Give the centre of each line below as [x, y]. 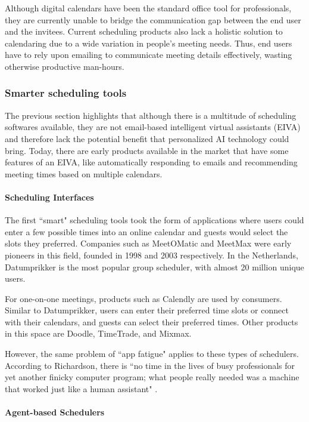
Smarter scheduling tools [66, 93]
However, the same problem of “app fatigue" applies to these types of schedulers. [152, 354]
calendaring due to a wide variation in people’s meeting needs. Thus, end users [149, 43]
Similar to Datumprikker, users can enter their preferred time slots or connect [147, 310]
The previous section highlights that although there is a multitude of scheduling [151, 115]
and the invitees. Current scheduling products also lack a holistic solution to [144, 31]
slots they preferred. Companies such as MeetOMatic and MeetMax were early [148, 243]
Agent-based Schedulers [55, 412]
